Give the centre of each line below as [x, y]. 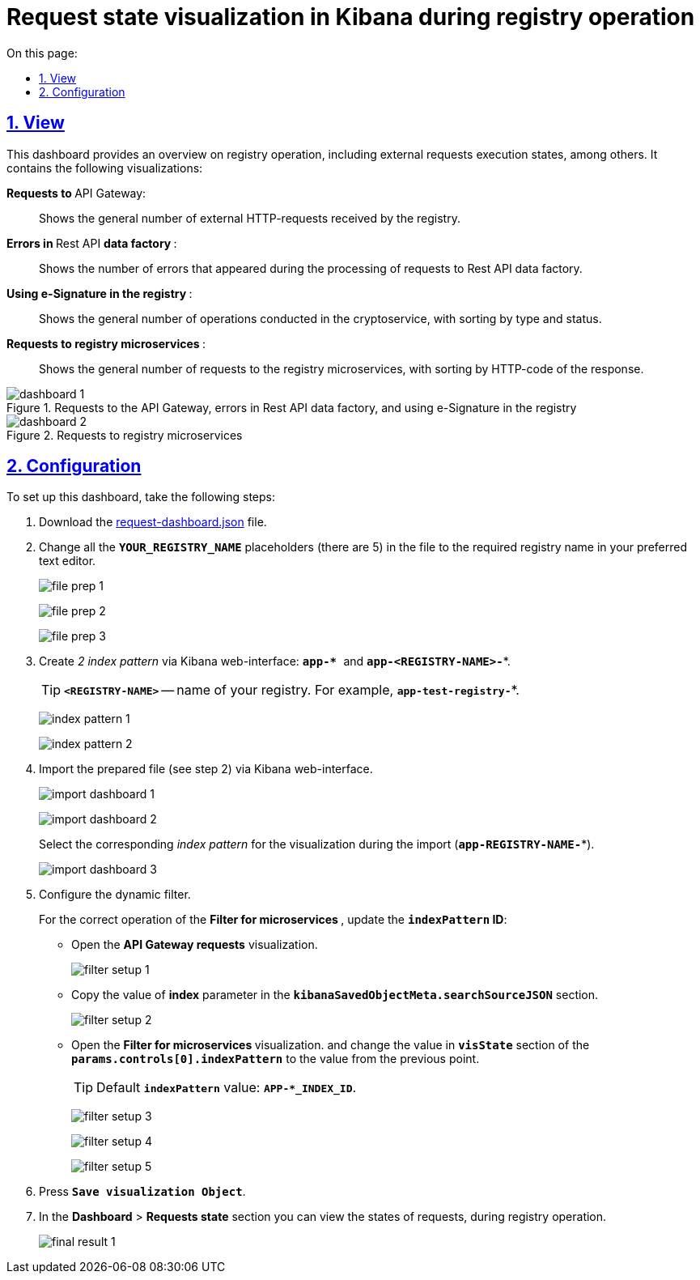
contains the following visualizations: [105, 168]
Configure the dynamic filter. [115, 895]
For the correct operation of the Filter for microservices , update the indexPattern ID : [273, 920]
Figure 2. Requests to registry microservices [125, 435]
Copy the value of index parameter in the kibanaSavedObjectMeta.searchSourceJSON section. [335, 995]
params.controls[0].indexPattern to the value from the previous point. [276, 1059]
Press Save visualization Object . [142, 1192]
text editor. [68, 561]
